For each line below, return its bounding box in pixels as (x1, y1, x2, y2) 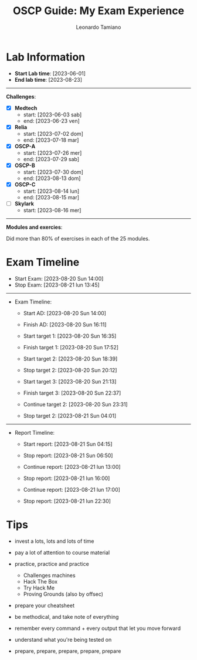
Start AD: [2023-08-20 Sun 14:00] (23, 310, 107, 316)
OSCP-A (14, 142, 36, 149)
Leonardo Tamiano (76, 24, 121, 31)
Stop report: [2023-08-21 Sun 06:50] (23, 452, 113, 459)
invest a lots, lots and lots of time (14, 537, 94, 545)
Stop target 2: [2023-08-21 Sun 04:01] (23, 412, 116, 419)
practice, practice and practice (14, 560, 89, 567)
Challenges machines (23, 572, 76, 579)
